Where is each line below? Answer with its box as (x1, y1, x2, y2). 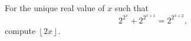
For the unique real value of (5, 2, 105, 13)
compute (5, 24, 36, 36)
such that (114, 2, 149, 13)
